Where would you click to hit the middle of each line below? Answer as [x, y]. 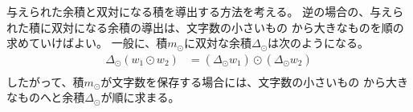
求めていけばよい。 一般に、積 [87, 43]
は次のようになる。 [319, 43]
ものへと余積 [51, 97]
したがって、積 [45, 81]
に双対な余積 [217, 43]
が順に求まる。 [140, 97]
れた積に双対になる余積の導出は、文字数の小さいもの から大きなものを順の [205, 27]
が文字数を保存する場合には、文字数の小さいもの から [243, 81]
